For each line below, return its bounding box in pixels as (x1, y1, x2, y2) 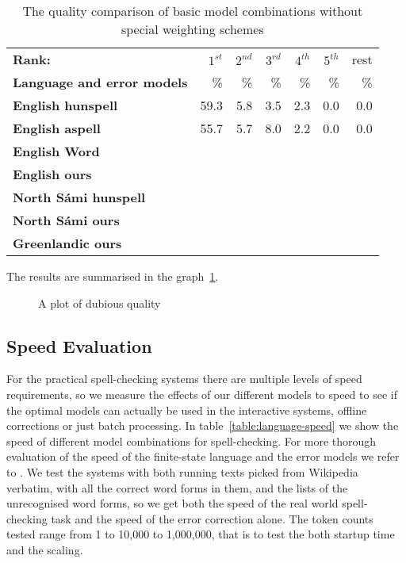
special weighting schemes (121, 20, 264, 38)
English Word (13, 142, 100, 160)
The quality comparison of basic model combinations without (22, 2, 363, 20)
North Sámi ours (13, 211, 120, 229)
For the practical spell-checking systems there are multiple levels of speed (6, 370, 362, 387)
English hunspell (13, 96, 118, 114)
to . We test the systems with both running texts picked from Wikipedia (6, 463, 358, 480)
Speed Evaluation (6, 333, 152, 358)
